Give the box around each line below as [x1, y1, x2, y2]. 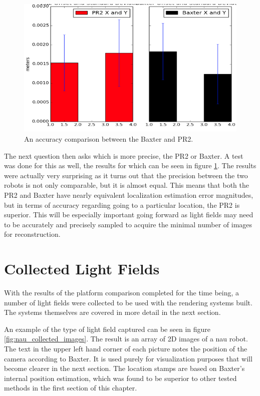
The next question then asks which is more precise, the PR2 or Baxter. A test [4, 150, 243, 161]
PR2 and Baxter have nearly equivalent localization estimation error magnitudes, [4, 189, 253, 200]
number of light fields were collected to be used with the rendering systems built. [4, 297, 252, 307]
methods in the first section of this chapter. [4, 382, 137, 393]
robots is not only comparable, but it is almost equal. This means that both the [4, 180, 249, 190]
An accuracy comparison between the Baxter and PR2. [24, 133, 193, 144]
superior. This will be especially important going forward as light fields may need [4, 209, 253, 220]
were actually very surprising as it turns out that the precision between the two [4, 170, 248, 180]
